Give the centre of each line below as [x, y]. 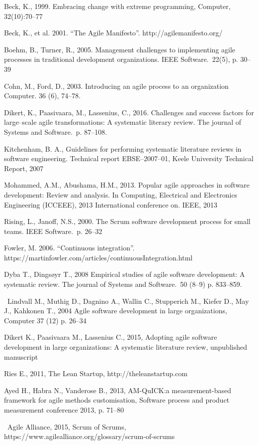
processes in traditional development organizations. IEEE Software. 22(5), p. [121, 59]
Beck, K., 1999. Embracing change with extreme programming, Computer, [117, 6]
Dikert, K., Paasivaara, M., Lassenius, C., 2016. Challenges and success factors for [129, 112]
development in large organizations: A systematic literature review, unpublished [126, 347]
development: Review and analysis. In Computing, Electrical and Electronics [121, 194]
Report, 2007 [24, 168]
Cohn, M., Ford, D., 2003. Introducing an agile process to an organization [116, 86]
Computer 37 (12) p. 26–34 [45, 320]
